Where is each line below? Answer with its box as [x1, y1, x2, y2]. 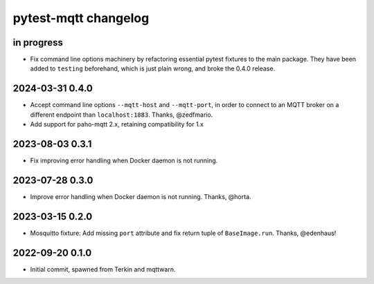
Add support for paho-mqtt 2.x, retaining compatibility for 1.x [30, 120, 204, 129]
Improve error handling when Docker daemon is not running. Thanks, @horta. [30, 192, 252, 200]
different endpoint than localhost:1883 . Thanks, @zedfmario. [30, 111, 213, 119]
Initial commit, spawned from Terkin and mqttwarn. [30, 265, 176, 273]
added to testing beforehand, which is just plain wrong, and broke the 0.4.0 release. [30, 64, 276, 73]
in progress [12, 37, 64, 48]
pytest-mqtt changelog [12, 10, 150, 26]
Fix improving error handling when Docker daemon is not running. [30, 156, 218, 165]
